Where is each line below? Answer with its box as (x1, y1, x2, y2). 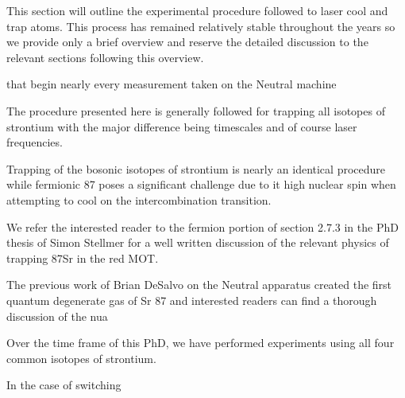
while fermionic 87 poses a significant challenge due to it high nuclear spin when (6, 176, 396, 193)
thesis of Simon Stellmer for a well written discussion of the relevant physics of (6, 234, 389, 251)
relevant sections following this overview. (6, 49, 204, 65)
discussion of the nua (6, 307, 108, 324)
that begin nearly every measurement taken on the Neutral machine (6, 76, 337, 92)
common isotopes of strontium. (6, 349, 156, 366)
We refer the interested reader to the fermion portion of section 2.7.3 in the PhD (6, 218, 399, 235)
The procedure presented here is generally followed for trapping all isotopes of (6, 102, 385, 119)
